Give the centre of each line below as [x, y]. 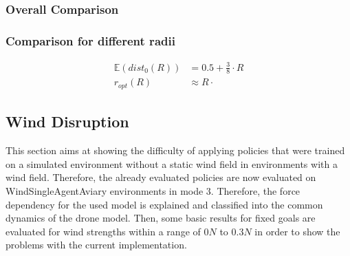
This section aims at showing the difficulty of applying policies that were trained [175, 150]
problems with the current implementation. [96, 245]
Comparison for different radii [90, 40]
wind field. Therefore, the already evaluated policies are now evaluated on [161, 177]
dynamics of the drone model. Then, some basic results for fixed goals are [161, 218]
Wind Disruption [67, 121]
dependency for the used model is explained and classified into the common [164, 204]
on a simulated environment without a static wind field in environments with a [172, 163]
